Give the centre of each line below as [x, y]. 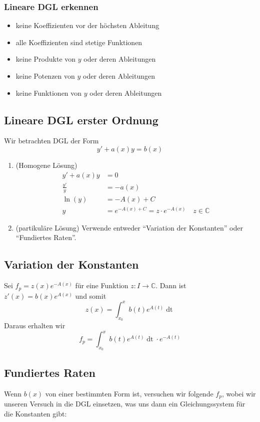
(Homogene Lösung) [46, 165]
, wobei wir [239, 393]
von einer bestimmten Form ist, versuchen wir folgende [129, 393]
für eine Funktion [102, 285]
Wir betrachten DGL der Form [51, 141]
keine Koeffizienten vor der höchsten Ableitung [87, 25]
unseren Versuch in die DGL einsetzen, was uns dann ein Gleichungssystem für [125, 403]
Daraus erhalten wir [35, 325]
